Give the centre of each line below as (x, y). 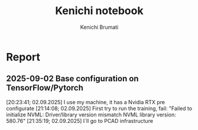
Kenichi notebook (99, 11)
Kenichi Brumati (99, 27)
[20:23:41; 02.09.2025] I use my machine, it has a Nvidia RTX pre (86, 102)
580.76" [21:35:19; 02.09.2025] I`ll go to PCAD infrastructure (80, 121)
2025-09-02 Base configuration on (72, 79)
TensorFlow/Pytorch (45, 88)
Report (23, 57)
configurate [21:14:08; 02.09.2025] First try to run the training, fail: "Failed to (99, 108)
